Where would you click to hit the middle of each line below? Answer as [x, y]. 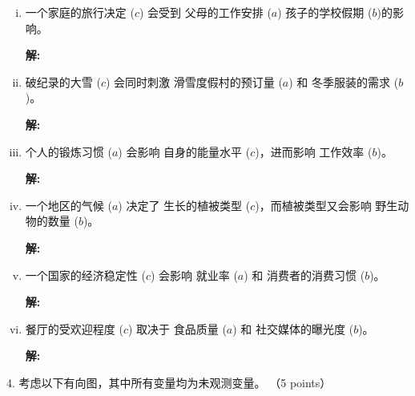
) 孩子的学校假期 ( [325, 12]
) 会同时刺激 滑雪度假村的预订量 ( [194, 81]
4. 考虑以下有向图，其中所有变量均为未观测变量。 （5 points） [169, 382]
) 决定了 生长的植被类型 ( [184, 205]
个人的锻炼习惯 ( [68, 151]
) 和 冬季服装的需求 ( [344, 81]
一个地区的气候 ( [68, 205]
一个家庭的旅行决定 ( [80, 12]
